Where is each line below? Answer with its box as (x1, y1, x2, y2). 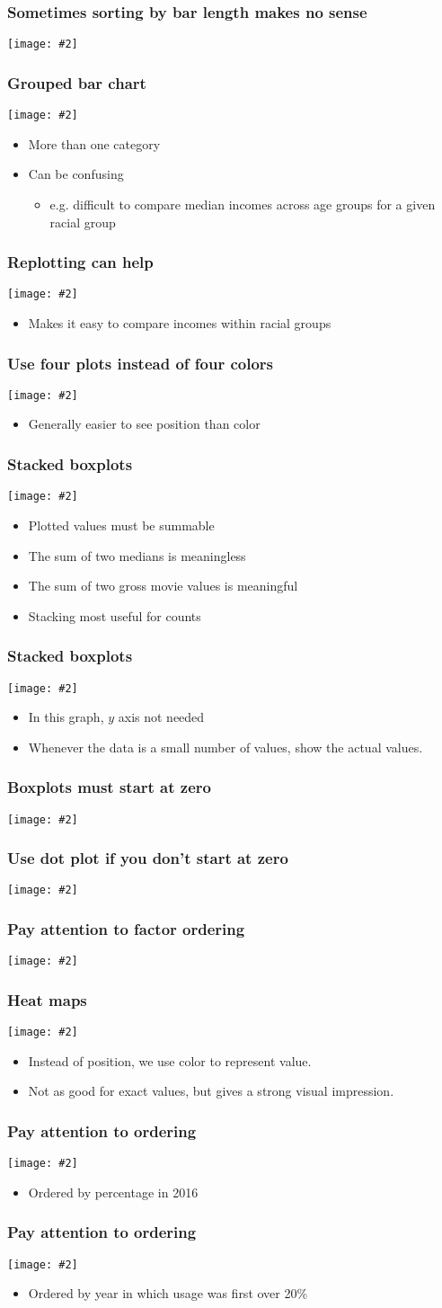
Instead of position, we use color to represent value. (28, 1051, 312, 1070)
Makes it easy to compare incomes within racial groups (28, 314, 331, 332)
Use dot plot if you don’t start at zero (7, 847, 288, 869)
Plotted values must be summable (28, 515, 215, 534)
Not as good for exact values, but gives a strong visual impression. (28, 1081, 394, 1100)
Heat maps (7, 988, 87, 1010)
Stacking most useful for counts (28, 606, 201, 625)
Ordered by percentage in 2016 (28, 1182, 199, 1201)
